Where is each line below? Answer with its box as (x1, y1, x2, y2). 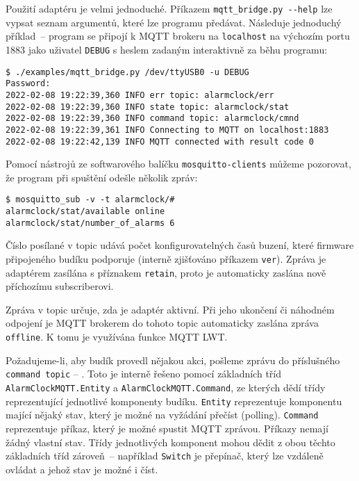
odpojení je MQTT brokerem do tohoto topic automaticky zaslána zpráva (6, 316, 319, 330)
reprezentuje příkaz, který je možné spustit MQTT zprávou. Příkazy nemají (6, 421, 328, 435)
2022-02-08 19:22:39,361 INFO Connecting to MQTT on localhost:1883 (6, 124, 329, 135)
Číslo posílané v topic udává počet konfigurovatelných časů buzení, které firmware (6, 238, 354, 252)
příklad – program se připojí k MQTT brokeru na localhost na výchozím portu (6, 28, 350, 43)
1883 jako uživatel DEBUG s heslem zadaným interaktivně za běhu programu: (6, 42, 328, 56)
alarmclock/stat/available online (6, 206, 165, 217)
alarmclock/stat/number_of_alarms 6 (6, 218, 175, 228)
